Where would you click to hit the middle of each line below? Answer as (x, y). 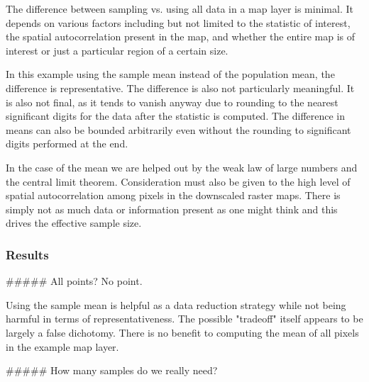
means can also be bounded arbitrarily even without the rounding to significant (178, 129)
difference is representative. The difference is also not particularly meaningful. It (180, 88)
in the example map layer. (62, 346)
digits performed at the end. (67, 144)
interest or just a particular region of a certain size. (117, 50)
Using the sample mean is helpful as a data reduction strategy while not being (176, 304)
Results (27, 254)
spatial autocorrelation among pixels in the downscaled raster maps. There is (173, 195)
